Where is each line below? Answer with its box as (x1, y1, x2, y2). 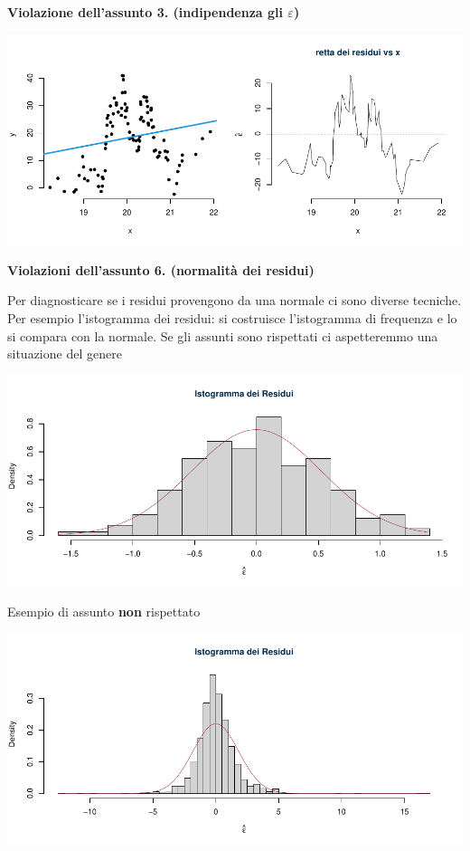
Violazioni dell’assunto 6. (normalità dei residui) (7, 260, 315, 279)
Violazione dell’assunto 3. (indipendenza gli (7, 3, 283, 21)
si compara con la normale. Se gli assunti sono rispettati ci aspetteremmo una (7, 326, 438, 345)
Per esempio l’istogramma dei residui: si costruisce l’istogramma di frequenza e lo (7, 308, 457, 327)
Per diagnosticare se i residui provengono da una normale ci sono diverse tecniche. (7, 291, 462, 310)
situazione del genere (7, 344, 122, 363)
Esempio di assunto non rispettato (7, 601, 201, 620)
